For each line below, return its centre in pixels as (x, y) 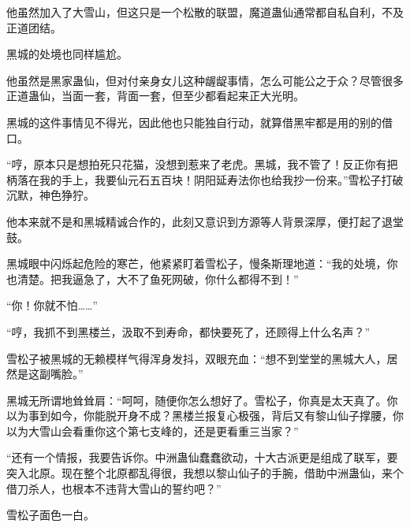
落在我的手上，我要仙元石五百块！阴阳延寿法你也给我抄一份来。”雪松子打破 (210, 179)
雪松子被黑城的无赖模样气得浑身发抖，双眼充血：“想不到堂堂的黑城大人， (197, 358)
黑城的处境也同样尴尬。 (67, 54)
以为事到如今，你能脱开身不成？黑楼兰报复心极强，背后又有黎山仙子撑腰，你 (205, 416)
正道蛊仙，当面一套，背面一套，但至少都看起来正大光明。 (155, 96)
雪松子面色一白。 (50, 515)
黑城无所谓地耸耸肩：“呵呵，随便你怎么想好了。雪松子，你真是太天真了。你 (202, 400)
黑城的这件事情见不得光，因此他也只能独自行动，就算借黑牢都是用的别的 (194, 122)
